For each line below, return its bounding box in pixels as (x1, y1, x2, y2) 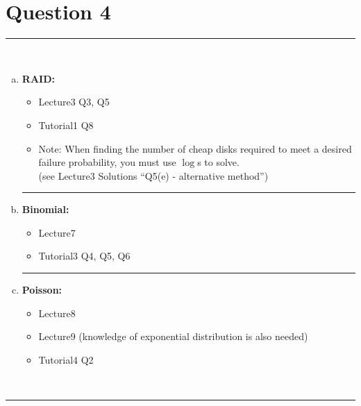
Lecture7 (38, 225, 76, 239)
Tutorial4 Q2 (38, 352, 94, 366)
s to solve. (197, 155, 240, 169)
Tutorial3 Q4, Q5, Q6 (38, 248, 131, 263)
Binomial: (22, 202, 69, 217)
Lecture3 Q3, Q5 (38, 94, 110, 109)
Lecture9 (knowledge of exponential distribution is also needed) (38, 329, 308, 344)
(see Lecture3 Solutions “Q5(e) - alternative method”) (38, 168, 269, 183)
